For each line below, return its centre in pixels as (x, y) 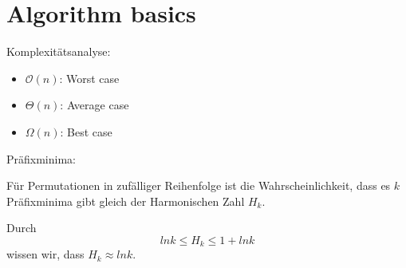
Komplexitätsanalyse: (59, 51)
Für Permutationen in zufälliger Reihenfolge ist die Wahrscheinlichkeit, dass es (199, 185)
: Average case (95, 105)
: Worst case (89, 78)
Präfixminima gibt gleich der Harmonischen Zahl (126, 201)
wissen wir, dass (45, 254)
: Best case (86, 131)
